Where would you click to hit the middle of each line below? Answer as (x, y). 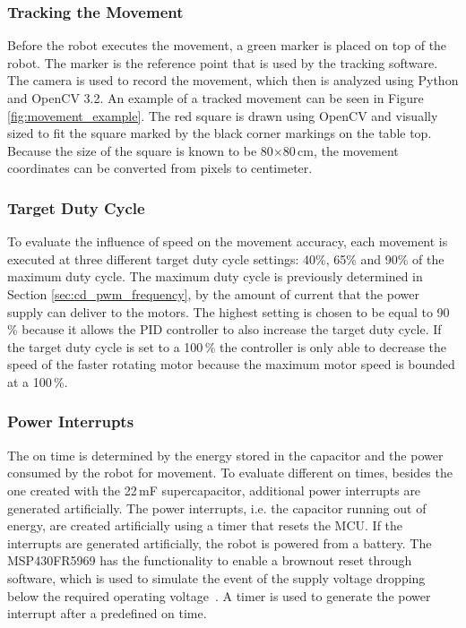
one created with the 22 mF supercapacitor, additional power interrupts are (214, 490)
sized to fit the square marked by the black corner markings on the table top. (220, 133)
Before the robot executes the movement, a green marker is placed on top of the (227, 45)
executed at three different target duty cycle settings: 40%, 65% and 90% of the (226, 258)
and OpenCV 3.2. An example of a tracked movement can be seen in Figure (216, 98)
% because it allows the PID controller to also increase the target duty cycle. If (224, 329)
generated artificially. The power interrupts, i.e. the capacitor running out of (217, 508)
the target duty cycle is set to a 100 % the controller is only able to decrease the (227, 346)
